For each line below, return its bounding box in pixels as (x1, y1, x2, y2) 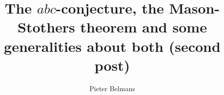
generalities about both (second (4, 36, 221, 56)
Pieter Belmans (89, 83, 135, 93)
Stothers (18, 17, 75, 37)
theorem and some (80, 17, 207, 37)
